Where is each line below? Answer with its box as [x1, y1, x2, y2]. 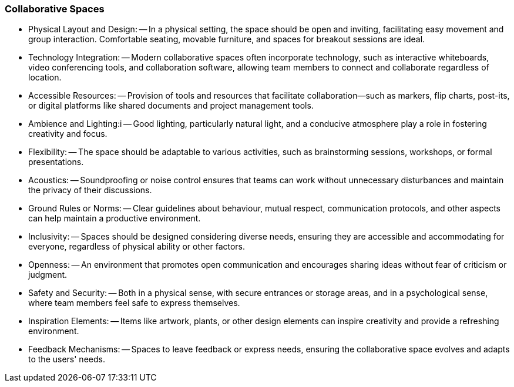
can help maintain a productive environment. [28, 213, 201, 224]
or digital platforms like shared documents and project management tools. [28, 100, 314, 111]
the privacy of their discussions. [28, 185, 152, 196]
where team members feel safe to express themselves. [28, 298, 240, 308]
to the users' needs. [28, 354, 105, 365]
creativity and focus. [28, 129, 107, 139]
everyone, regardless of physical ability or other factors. [28, 241, 246, 252]
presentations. [28, 157, 84, 167]
